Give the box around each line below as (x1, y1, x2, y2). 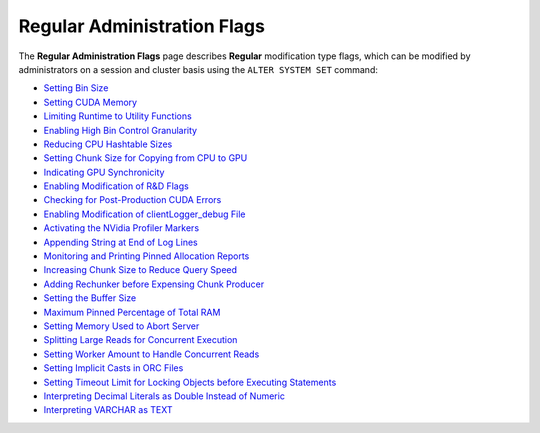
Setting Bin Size (43, 82, 109, 94)
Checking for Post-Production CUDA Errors (43, 194, 222, 206)
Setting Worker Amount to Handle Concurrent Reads (43, 348, 260, 360)
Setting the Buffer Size (43, 292, 137, 304)
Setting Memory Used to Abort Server (43, 320, 200, 332)
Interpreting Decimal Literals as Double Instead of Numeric (43, 390, 285, 402)
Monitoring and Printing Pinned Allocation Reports (43, 250, 250, 262)
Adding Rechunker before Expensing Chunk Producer (43, 278, 265, 290)
